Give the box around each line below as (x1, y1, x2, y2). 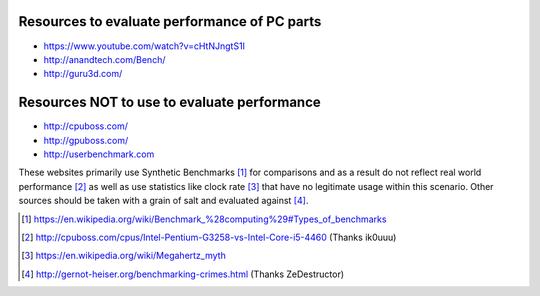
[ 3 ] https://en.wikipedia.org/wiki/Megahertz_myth (21, 250, 227, 262)
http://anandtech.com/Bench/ (43, 53, 166, 65)
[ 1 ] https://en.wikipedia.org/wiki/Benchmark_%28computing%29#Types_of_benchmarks (21, 213, 387, 225)
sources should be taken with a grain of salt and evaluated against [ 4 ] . (18, 195, 309, 207)
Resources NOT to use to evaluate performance (18, 94, 322, 111)
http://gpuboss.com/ (43, 134, 129, 146)
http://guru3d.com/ (43, 68, 123, 80)
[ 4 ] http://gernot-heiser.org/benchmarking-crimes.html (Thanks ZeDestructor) (21, 268, 345, 280)
